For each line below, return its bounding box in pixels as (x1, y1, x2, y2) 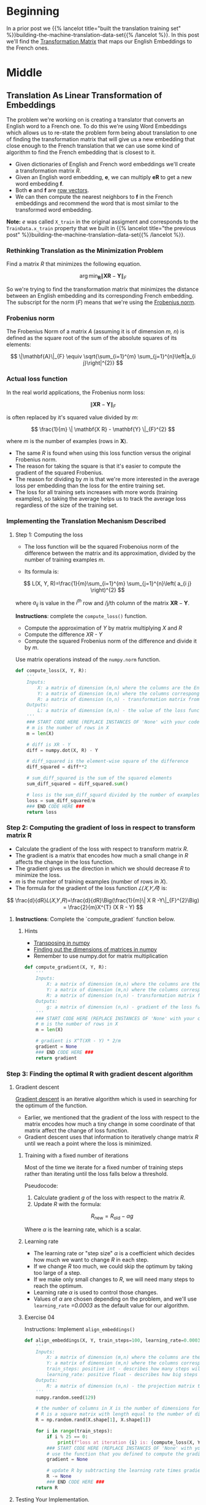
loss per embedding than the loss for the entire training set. (15, 482, 166, 489)
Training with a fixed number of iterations (24, 1152, 129, 1159)
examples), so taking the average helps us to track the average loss (15, 495, 186, 503)
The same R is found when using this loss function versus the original (15, 449, 191, 457)
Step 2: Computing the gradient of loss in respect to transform (6, 824, 196, 832)
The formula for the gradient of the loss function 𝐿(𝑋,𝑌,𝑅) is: (15, 884, 167, 891)
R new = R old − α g (91, 1212, 134, 1221)
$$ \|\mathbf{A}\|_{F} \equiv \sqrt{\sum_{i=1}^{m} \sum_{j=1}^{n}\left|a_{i (10, 353, 196, 360)
